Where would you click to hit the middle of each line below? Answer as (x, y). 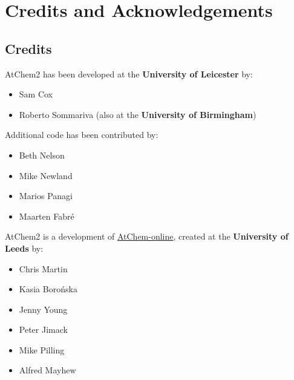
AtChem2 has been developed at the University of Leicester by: (129, 74)
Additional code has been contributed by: (82, 135)
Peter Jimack (43, 329)
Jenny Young (43, 309)
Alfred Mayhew (47, 370)
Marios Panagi (46, 196)
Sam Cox (36, 94)
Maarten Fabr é (47, 216)
